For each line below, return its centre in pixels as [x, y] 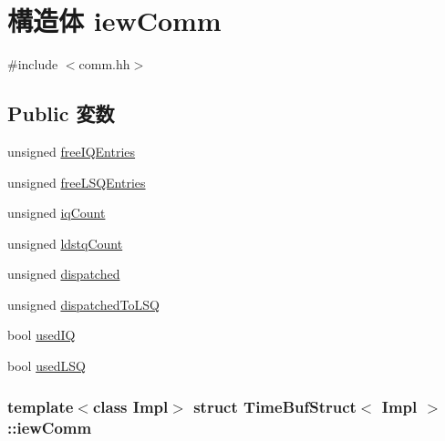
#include [33, 64]
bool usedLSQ [47, 366]
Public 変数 [61, 113]
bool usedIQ [41, 335]
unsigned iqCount [57, 213]
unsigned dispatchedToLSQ [83, 304]
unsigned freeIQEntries [72, 151]
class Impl [130, 406]
